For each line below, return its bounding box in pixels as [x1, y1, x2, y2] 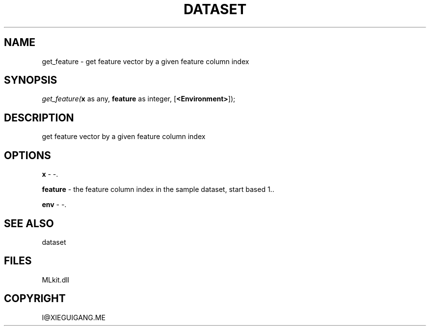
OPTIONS [4, 149, 51, 162]
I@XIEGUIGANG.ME [42, 313, 106, 322]
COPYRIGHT [4, 292, 66, 305]
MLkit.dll [42, 275, 69, 284]
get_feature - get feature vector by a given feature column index [42, 57, 249, 66]
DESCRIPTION [4, 111, 74, 124]
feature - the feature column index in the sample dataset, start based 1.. [42, 185, 274, 194]
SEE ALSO [4, 217, 54, 230]
